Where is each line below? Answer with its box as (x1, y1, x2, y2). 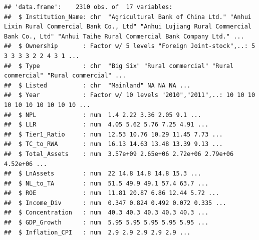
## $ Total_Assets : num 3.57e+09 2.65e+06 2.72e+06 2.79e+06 (4, 150, 234, 157)
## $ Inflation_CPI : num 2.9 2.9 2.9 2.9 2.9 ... (4, 228, 191, 236)
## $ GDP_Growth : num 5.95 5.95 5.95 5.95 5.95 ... (4, 219, 209, 226)
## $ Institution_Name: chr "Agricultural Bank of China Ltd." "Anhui (4, 13, 251, 20)
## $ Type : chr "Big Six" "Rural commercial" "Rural (4, 62, 234, 69)
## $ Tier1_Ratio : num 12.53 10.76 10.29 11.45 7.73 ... (4, 130, 223, 138)
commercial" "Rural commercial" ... (4, 72, 126, 79)
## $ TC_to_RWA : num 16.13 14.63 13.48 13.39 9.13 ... (4, 140, 223, 148)
